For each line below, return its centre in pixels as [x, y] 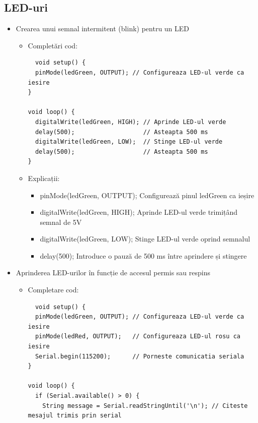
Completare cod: [53, 290]
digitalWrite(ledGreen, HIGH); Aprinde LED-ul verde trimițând [139, 212]
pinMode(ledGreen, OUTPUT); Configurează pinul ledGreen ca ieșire [147, 195]
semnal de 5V [61, 222]
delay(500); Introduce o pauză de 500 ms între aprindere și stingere [143, 255]
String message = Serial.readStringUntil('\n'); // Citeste [145, 406]
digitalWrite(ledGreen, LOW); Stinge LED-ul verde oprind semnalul [145, 239]
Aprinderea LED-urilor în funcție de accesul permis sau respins [113, 273]
